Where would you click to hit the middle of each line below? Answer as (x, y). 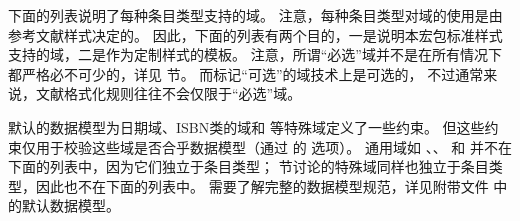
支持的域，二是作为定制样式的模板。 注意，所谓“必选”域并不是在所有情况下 (255, 54)
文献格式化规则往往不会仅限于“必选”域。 (168, 93)
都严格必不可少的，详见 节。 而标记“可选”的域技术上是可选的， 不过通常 (246, 73)
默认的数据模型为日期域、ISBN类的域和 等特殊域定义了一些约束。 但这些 (246, 126)
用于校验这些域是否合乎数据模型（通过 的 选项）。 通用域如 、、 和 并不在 (273, 146)
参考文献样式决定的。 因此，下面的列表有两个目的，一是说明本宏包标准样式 (255, 34)
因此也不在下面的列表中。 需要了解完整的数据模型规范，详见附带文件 (262, 185)
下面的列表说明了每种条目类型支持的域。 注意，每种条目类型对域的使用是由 (255, 15)
